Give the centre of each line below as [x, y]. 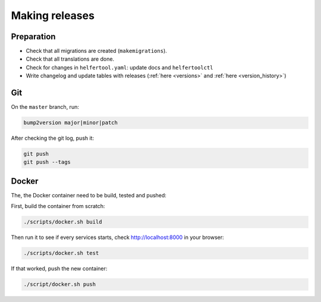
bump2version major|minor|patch [71, 123]
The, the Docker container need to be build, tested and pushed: [89, 195]
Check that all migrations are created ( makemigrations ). [97, 51]
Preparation [33, 37]
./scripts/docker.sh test [61, 253]
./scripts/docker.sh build [63, 222]
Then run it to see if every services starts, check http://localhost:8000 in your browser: [117, 237]
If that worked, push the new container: [59, 269]
